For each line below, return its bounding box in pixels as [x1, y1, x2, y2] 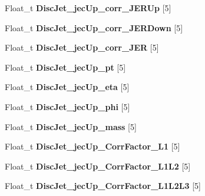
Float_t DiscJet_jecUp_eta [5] [5, 81, 130, 93]
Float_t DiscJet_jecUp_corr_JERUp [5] [5, 2, 171, 14]
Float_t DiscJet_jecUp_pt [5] [5, 61, 126, 73]
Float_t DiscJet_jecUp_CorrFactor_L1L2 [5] [5, 160, 191, 172]
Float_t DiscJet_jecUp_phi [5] [5, 100, 130, 112]
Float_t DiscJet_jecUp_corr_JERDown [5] [5, 21, 183, 34]
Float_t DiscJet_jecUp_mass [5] [5, 120, 137, 132]
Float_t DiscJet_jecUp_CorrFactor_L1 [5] [5, 140, 180, 152]
